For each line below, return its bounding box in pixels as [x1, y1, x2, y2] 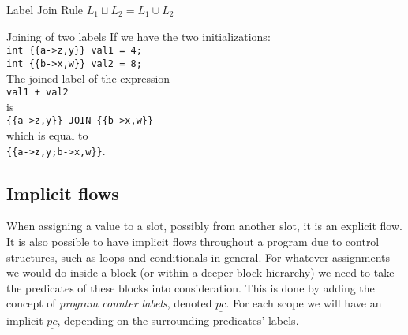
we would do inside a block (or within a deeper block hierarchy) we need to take [6, 264, 395, 281]
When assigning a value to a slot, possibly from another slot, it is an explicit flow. [6, 218, 402, 234]
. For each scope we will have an [226, 295, 382, 311]
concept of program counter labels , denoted [6, 295, 212, 311]
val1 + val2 [6, 87, 69, 99]
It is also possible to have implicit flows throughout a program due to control [6, 233, 380, 250]
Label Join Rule [6, 2, 84, 17]
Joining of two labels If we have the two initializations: [6, 28, 271, 44]
